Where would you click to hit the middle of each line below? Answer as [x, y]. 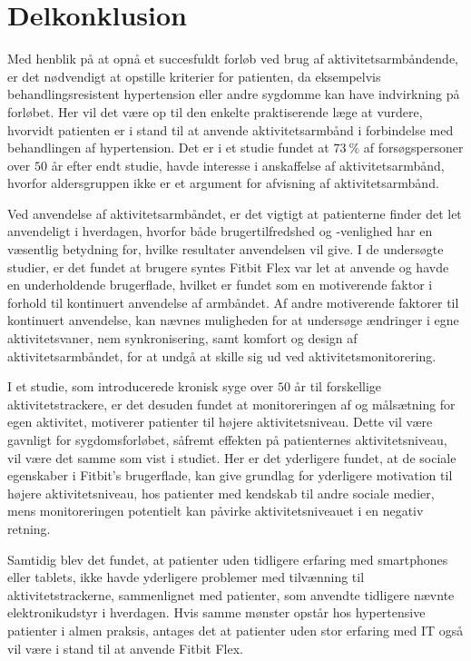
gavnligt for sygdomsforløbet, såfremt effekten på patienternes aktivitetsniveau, [227, 439]
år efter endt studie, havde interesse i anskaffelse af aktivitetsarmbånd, [248, 165]
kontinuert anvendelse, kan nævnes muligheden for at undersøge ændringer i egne [233, 320]
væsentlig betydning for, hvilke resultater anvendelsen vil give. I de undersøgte [226, 249]
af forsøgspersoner [413, 148]
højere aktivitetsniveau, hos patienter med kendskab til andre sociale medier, [221, 493]
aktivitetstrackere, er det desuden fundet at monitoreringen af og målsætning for [231, 404]
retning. [29, 528]
